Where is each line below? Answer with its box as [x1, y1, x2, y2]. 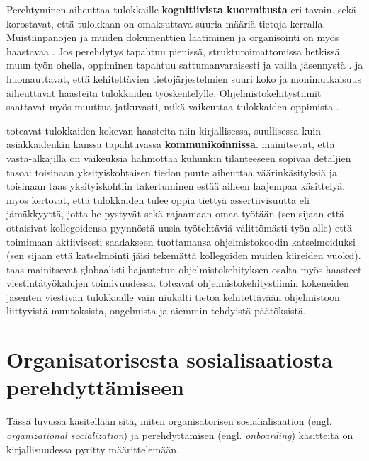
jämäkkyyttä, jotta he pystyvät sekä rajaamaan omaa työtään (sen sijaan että [6, 206, 345, 221]
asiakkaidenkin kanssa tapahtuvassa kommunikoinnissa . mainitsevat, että [6, 137, 335, 152]
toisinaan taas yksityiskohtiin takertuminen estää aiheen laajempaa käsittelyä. [6, 178, 346, 193]
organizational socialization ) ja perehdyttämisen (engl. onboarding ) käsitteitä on [6, 427, 353, 442]
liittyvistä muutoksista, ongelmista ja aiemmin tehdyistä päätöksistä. [6, 303, 306, 318]
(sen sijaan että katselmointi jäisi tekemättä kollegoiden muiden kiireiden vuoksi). [6, 248, 361, 263]
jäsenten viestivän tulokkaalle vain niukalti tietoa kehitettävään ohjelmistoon [6, 289, 340, 304]
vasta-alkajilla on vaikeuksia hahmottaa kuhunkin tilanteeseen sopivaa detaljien [6, 150, 351, 165]
